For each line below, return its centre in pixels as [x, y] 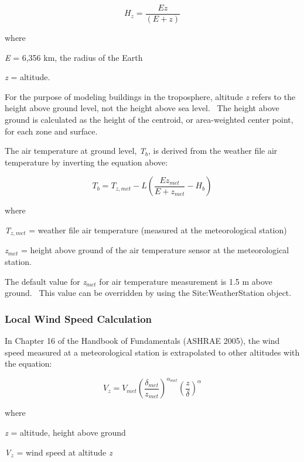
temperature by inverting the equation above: [86, 162]
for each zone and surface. [51, 131]
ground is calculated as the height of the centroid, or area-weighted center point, [149, 120]
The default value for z [46, 281]
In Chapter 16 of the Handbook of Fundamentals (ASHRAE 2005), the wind [142, 341]
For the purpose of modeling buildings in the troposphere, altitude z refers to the [150, 96]
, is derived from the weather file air [213, 151]
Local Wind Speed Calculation [78, 318]
